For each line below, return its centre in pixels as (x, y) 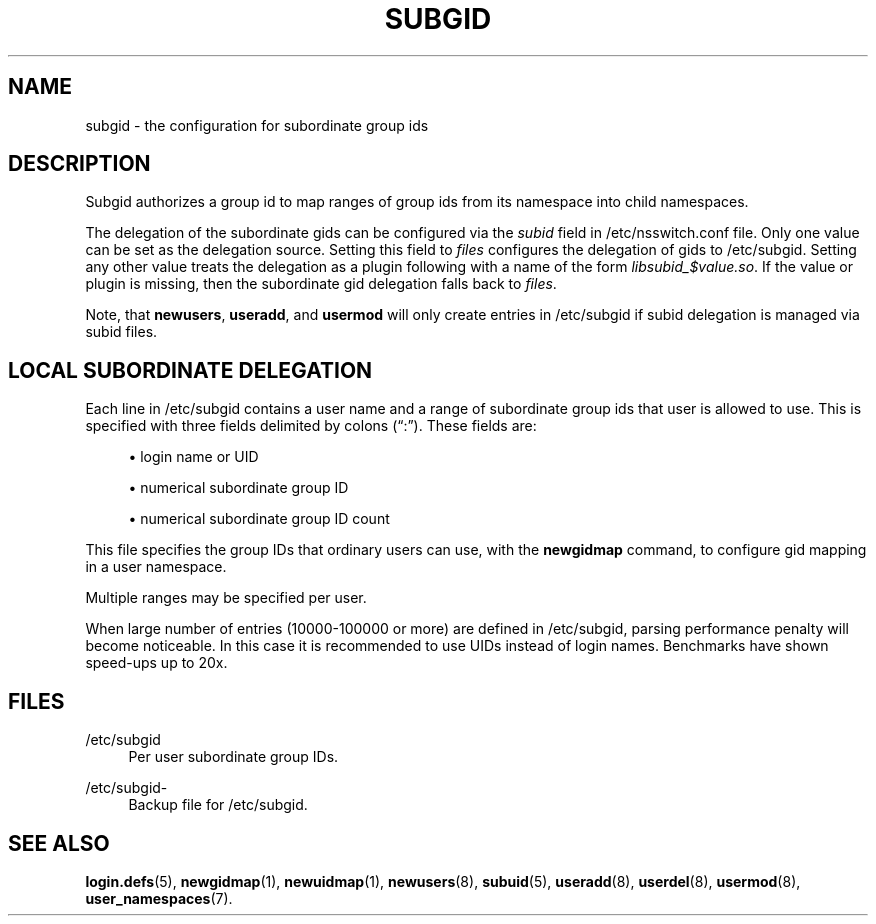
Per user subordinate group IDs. (233, 757)
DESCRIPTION (79, 164)
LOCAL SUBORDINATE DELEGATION (190, 370)
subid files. (121, 332)
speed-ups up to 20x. (156, 663)
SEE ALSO (59, 843)
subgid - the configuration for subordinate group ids (257, 125)
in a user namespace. (156, 567)
